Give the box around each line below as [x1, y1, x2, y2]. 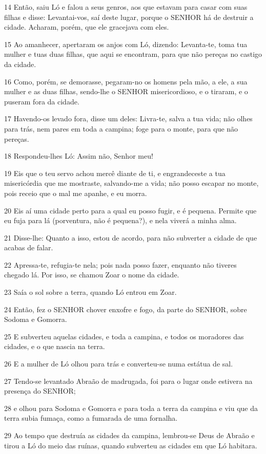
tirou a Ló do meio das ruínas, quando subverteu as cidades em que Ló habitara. [4, 440, 257, 450]
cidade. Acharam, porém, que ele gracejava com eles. [4, 21, 169, 32]
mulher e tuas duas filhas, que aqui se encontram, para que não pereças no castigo [4, 49, 262, 59]
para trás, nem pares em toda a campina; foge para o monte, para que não [4, 123, 238, 134]
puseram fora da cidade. [4, 96, 79, 106]
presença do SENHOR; [4, 385, 76, 396]
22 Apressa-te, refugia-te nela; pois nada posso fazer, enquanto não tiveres [4, 259, 237, 270]
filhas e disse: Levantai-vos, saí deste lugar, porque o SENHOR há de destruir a [4, 11, 254, 22]
